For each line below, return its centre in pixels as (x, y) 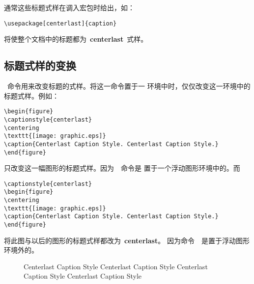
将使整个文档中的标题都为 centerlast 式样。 (76, 39)
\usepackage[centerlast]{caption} (60, 23)
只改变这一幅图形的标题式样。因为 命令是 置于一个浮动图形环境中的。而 (122, 168)
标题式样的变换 (40, 65)
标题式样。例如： (31, 95)
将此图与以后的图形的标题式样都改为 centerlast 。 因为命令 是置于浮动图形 (127, 240)
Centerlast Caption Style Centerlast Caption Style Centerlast (116, 266)
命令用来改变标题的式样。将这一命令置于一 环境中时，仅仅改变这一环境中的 (129, 86)
